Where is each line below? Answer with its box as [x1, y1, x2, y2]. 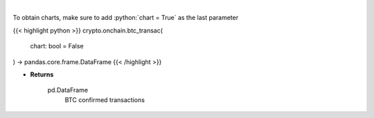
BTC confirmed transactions [64, 95, 145, 104]
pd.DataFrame [47, 86, 89, 95]
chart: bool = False [30, 42, 84, 50]
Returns [30, 70, 54, 79]
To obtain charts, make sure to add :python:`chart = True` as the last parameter [12, 14, 239, 22]
